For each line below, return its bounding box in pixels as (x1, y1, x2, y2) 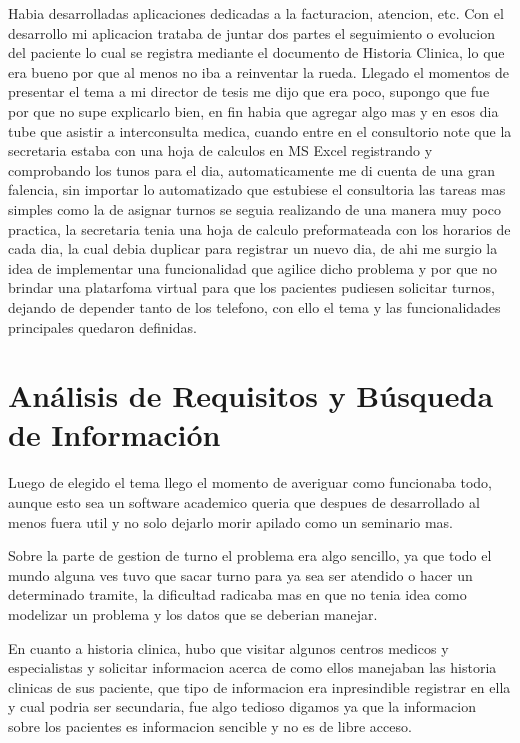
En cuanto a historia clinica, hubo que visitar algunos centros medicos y (8, 637, 449, 658)
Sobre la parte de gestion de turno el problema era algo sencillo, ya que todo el (8, 545, 492, 566)
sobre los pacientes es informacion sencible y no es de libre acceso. (8, 715, 412, 736)
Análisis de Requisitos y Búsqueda (8, 375, 494, 416)
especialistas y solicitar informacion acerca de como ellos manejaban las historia (8, 657, 497, 678)
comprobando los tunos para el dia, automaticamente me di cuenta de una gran (8, 159, 496, 180)
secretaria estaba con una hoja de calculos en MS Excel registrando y (8, 140, 433, 161)
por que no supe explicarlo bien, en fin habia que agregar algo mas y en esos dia (8, 100, 499, 121)
